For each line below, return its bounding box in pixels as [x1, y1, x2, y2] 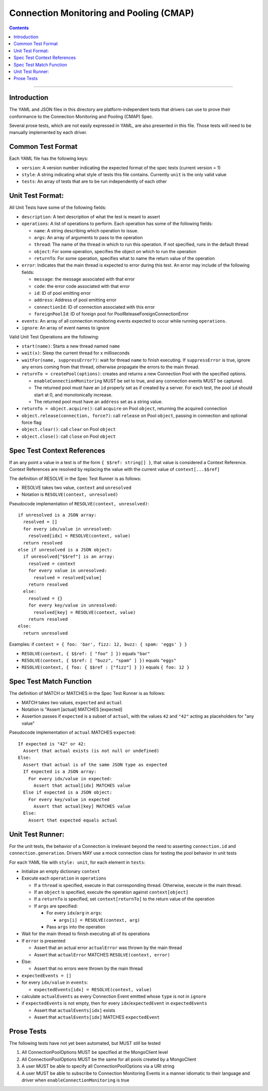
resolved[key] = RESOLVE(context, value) [33, 610, 136, 615]
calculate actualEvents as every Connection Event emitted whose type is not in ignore [21, 993, 206, 999]
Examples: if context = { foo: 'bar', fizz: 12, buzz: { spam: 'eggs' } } [9, 641, 188, 647]
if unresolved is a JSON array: [18, 512, 97, 518]
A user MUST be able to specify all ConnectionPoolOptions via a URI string [21, 1063, 175, 1069]
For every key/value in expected [28, 797, 110, 802]
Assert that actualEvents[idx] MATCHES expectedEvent [34, 1014, 160, 1020]
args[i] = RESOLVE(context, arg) [59, 917, 140, 923]
